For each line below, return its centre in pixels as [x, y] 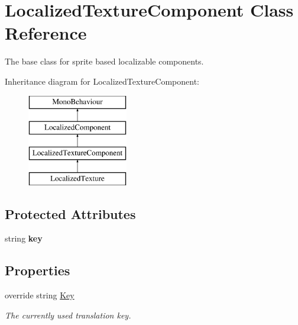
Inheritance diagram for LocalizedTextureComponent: [102, 81]
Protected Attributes [70, 213]
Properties [38, 270]
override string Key [40, 295]
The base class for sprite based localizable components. [104, 61]
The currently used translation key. [68, 315]
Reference [46, 33]
